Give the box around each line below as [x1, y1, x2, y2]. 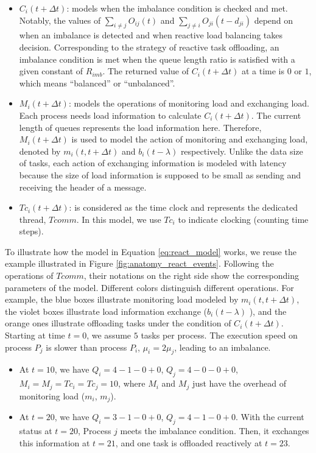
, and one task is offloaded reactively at [115, 436, 262, 449]
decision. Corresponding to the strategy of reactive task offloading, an [19, 40, 279, 53]
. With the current [235, 410, 304, 423]
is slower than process [46, 340, 127, 353]
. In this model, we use [76, 212, 161, 225]
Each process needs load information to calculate [19, 108, 202, 121]
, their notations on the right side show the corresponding [83, 269, 299, 282]
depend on [254, 13, 293, 26]
